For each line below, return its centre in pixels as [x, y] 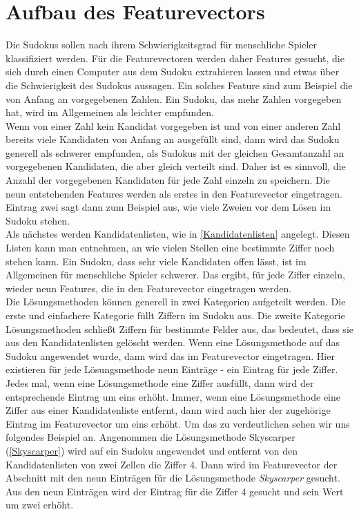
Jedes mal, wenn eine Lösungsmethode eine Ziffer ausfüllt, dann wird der [160, 382]
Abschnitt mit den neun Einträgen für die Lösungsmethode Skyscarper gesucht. [173, 478]
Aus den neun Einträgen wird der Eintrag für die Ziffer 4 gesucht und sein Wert [175, 491]
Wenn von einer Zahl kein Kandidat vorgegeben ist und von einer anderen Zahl [173, 125]
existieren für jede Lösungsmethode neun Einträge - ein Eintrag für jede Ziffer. [172, 369]
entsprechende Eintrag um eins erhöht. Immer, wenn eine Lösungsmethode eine [173, 396]
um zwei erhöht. [40, 505]
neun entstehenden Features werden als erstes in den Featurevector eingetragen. [174, 193]
